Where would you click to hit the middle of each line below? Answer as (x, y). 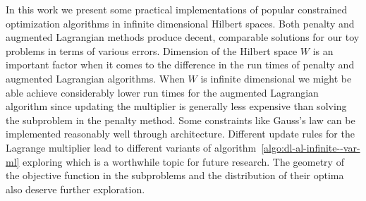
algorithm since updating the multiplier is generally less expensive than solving (176, 106)
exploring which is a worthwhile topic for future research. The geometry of (183, 161)
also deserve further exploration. (75, 189)
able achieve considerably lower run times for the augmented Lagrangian (162, 92)
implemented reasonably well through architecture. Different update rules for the (180, 134)
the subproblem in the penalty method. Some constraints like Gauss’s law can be (181, 120)
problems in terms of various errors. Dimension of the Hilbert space (152, 50)
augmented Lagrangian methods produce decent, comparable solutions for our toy (183, 37)
